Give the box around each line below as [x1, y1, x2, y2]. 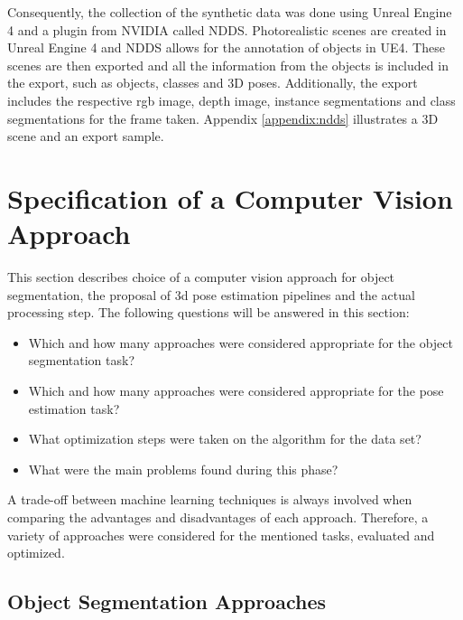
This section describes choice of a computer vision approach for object [7, 268, 395, 287]
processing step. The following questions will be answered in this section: [7, 303, 410, 322]
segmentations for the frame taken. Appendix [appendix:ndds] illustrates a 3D [7, 108, 439, 127]
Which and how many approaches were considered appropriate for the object [28, 333, 453, 352]
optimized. [7, 543, 65, 562]
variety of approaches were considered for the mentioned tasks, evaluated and [7, 525, 435, 544]
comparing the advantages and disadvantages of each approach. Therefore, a [7, 508, 429, 526]
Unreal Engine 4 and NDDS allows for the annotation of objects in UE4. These [7, 38, 445, 57]
